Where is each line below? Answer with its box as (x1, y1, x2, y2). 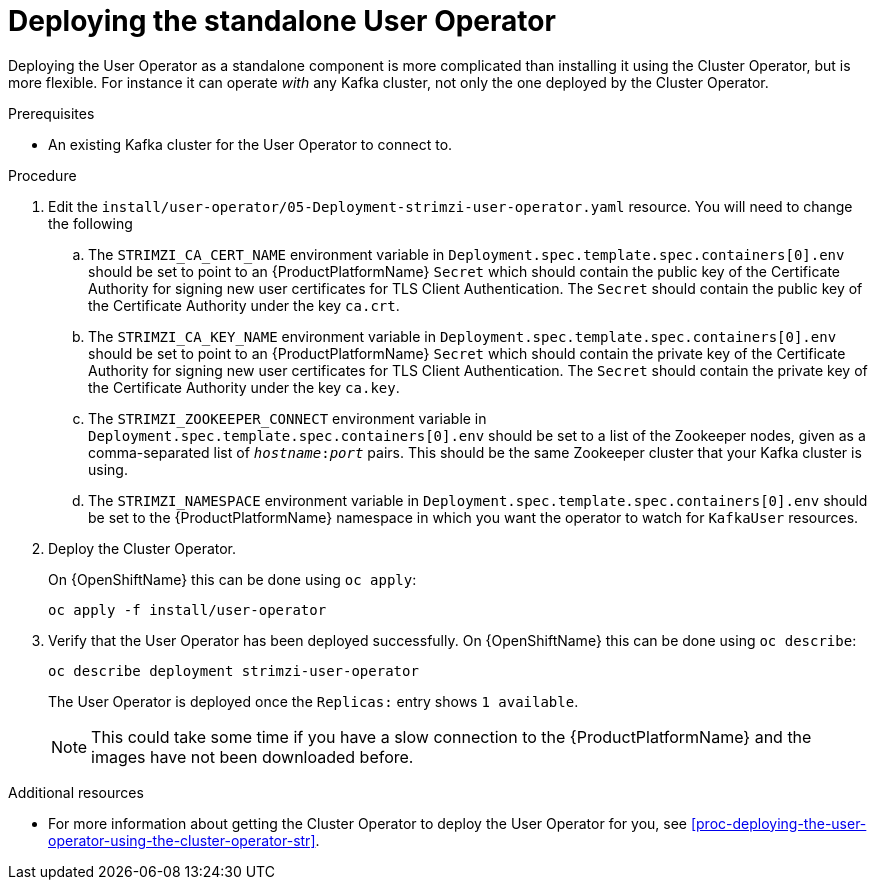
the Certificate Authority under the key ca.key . (88, 378, 400, 396)
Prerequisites (8, 104, 95, 122)
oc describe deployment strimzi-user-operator (48, 662, 419, 679)
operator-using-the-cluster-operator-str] (48, 831, 316, 849)
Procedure (8, 166, 77, 184)
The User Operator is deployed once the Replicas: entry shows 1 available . (48, 692, 579, 710)
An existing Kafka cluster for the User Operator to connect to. (48, 135, 453, 153)
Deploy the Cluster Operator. (48, 539, 237, 557)
